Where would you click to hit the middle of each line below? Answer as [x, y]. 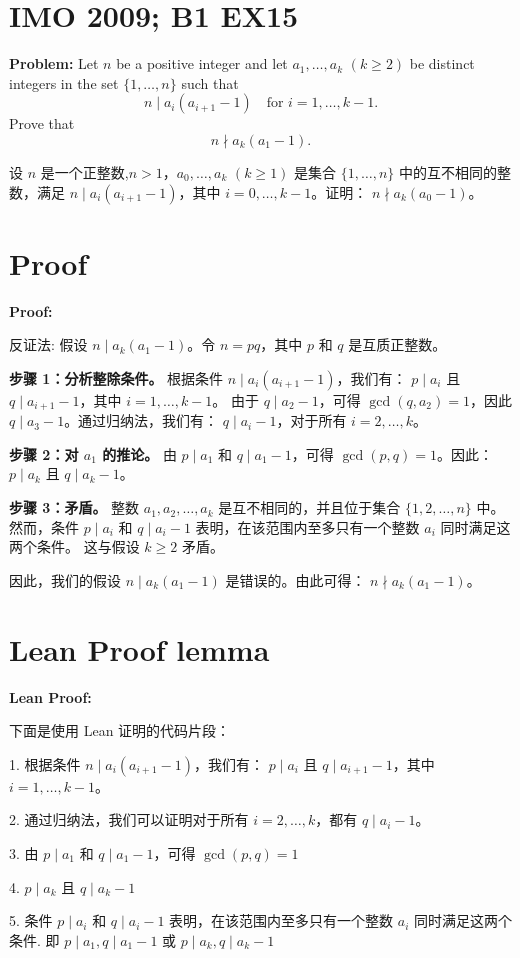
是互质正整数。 [397, 344]
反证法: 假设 [48, 344]
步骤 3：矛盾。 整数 [74, 507]
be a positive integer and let [202, 63]
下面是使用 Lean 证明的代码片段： [120, 730]
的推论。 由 [139, 453]
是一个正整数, [84, 171]
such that [210, 82]
